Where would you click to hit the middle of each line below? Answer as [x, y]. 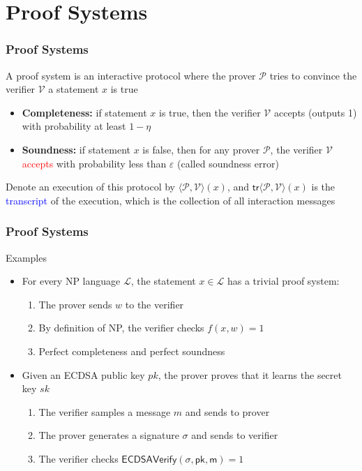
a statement [74, 89]
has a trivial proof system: [283, 281]
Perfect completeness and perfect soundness [132, 351]
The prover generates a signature [109, 435]
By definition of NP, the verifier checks [121, 328]
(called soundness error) [228, 163]
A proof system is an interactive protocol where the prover [131, 75]
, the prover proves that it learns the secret [250, 374]
